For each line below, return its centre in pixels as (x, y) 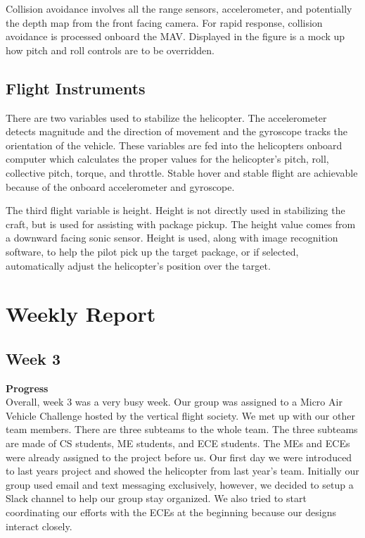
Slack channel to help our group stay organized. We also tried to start (156, 498)
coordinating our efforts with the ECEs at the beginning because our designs (171, 512)
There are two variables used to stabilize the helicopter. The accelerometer (166, 117)
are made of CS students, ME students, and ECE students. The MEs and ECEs (178, 443)
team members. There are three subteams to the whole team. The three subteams (182, 429)
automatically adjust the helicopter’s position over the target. (138, 265)
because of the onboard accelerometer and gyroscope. (120, 186)
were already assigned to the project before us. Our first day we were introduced (179, 457)
